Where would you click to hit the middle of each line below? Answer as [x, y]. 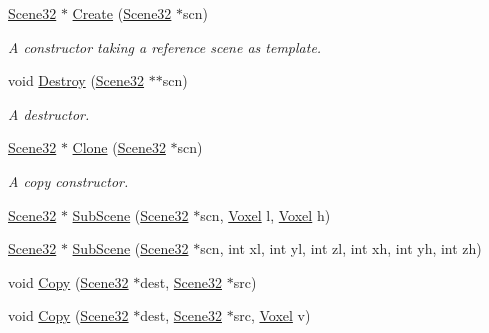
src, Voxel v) [272, 315]
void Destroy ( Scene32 [76, 80]
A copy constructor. [68, 180]
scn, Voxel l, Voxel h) [265, 214]
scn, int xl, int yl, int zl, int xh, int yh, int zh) [341, 248]
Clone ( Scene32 [119, 147]
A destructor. [49, 113]
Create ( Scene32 [122, 13]
